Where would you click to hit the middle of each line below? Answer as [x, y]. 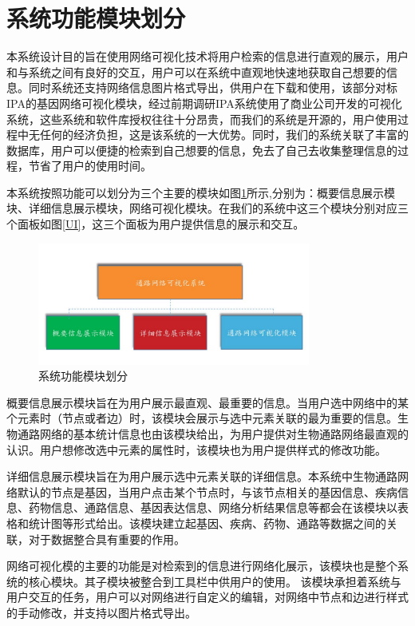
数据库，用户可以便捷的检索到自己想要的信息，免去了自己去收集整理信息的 [202, 150]
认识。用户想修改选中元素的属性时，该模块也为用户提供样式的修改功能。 [196, 449]
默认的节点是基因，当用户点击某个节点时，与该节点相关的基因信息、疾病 [207, 491]
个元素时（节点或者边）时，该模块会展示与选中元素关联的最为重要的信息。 [202, 418]
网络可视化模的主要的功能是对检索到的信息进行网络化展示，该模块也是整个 [202, 566]
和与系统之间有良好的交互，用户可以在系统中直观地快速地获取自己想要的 [196, 71]
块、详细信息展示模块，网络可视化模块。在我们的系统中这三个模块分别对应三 [207, 208]
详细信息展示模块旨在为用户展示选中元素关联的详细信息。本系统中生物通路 [202, 476]
